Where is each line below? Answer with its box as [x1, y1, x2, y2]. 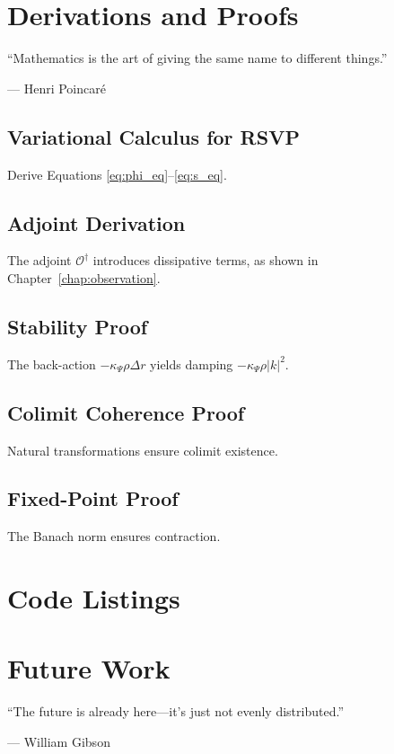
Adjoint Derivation [7, 208, 186, 236]
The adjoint [7, 251, 72, 270]
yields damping [150, 354, 233, 373]
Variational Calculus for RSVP [7, 122, 300, 150]
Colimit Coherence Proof [7, 398, 245, 426]
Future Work [7, 650, 171, 687]
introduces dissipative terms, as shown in [92, 251, 319, 270]
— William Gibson [7, 732, 110, 750]
